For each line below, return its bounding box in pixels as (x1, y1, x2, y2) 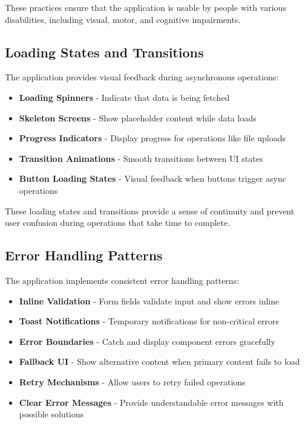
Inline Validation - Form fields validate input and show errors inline (19, 294, 280, 307)
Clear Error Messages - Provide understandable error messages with (19, 396, 284, 408)
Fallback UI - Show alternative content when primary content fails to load (19, 355, 300, 368)
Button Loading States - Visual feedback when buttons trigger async (19, 172, 286, 185)
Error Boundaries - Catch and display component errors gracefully (19, 335, 275, 347)
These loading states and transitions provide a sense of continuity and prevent (5, 204, 295, 217)
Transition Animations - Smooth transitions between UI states (19, 152, 263, 164)
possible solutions (19, 408, 84, 420)
